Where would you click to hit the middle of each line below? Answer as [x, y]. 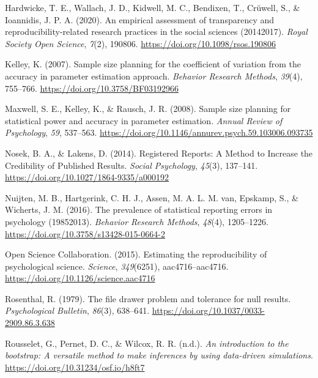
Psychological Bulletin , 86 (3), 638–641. [77, 310]
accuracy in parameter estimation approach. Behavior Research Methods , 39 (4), [154, 76]
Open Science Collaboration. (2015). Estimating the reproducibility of [136, 254]
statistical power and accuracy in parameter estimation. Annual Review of [144, 120]
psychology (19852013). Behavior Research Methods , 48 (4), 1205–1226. [137, 221]
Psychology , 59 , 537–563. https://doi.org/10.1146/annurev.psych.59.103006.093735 [159, 132]
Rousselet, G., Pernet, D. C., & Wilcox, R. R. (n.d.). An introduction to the [147, 343]
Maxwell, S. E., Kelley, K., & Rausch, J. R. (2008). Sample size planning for [148, 109]
